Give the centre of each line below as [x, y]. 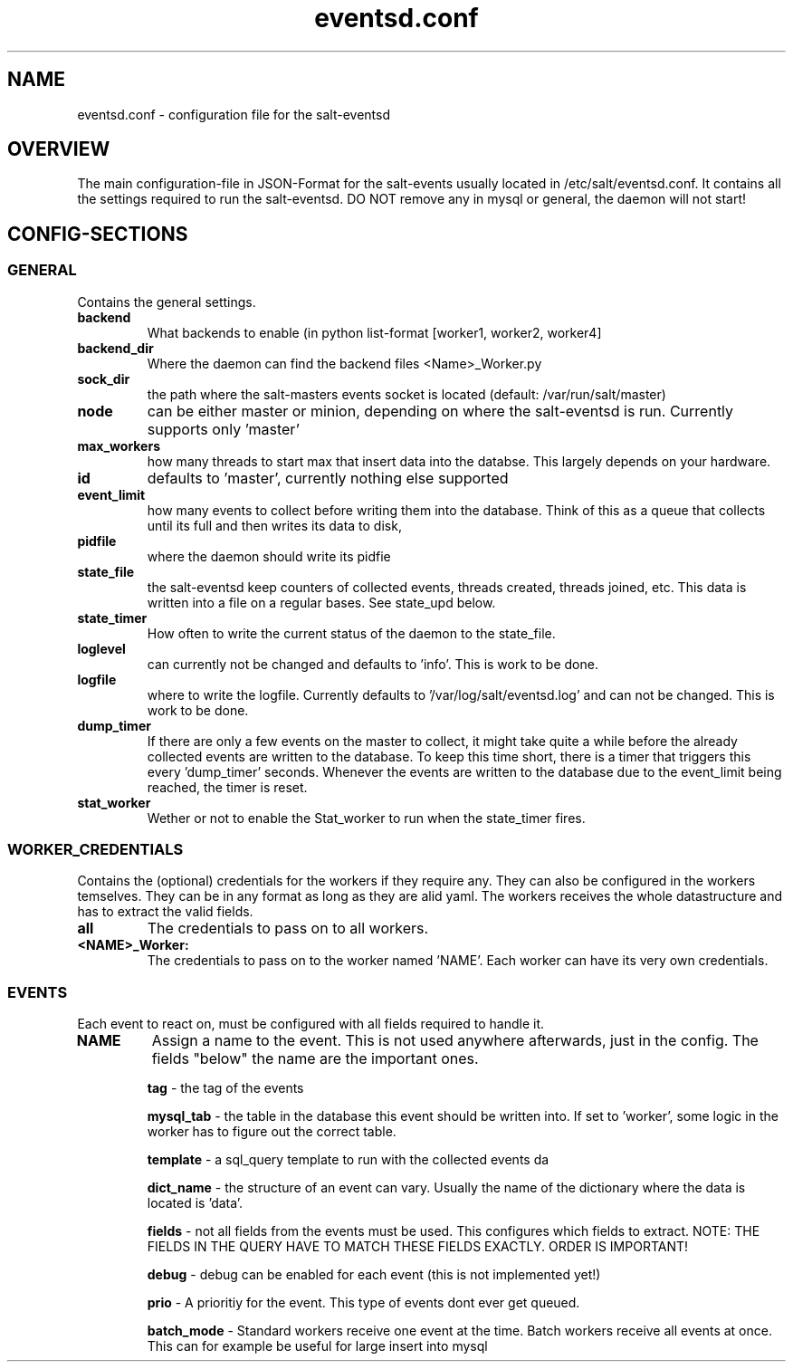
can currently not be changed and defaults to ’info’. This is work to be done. [373, 664]
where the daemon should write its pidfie [269, 556]
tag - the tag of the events [225, 1088]
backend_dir [115, 348]
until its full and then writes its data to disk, [274, 525]
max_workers [119, 445]
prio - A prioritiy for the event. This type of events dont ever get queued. [363, 1303]
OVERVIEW [59, 149]
